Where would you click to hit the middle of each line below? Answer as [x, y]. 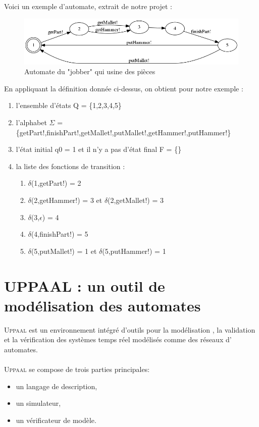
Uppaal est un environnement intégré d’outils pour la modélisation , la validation [130, 329]
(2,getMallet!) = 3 [136, 200]
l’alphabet [31, 122]
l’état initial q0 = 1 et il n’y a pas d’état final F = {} [99, 149]
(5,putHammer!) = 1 [134, 251]
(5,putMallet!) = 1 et [64, 251]
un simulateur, [38, 403]
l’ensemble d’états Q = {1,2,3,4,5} [69, 105]
